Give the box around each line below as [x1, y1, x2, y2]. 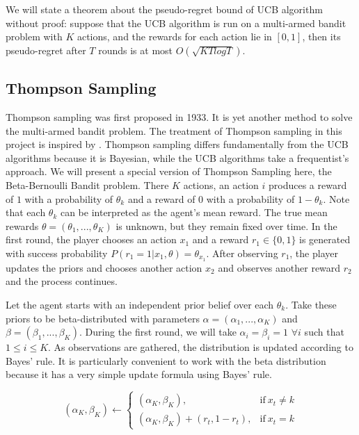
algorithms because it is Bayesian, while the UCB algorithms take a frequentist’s [6, 150, 349, 165]
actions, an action [183, 177, 259, 192]
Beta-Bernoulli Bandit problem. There [6, 177, 169, 192]
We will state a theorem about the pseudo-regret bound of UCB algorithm [6, 2, 323, 16]
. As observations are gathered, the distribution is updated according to [48, 340, 353, 354]
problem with [6, 29, 63, 44]
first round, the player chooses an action [6, 232, 177, 247]
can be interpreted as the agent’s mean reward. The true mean [60, 205, 328, 220]
